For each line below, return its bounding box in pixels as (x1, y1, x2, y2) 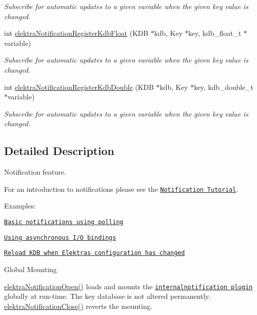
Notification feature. (4, 167, 66, 177)
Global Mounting (4, 264, 57, 274)
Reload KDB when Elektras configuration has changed (4, 249, 185, 257)
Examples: (4, 200, 36, 211)
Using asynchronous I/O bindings (4, 234, 116, 241)
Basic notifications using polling (4, 218, 124, 226)
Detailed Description (4, 143, 115, 159)
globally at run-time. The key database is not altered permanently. (4, 291, 211, 301)
